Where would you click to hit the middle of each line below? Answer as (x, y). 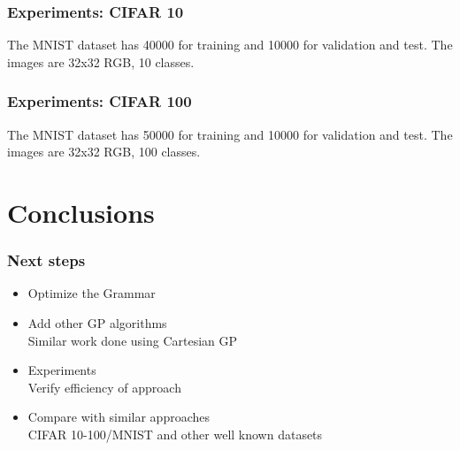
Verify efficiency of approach (104, 387)
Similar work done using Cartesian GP (133, 340)
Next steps (46, 260)
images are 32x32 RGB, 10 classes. (101, 61)
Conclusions (81, 212)
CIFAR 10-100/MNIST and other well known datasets (175, 434)
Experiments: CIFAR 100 (100, 101)
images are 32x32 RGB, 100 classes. (104, 152)
